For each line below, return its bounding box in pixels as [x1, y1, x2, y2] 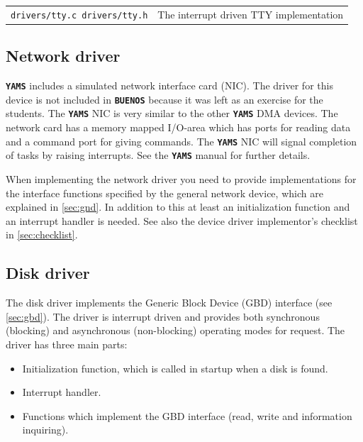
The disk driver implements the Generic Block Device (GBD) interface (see [6, 295, 333, 310]
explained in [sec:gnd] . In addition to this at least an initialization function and [6, 199, 350, 214]
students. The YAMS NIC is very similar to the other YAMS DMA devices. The [6, 106, 338, 121]
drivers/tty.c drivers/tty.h [11, 10, 148, 21]
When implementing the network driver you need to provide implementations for [6, 171, 357, 186]
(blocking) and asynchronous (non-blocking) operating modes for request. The [6, 323, 345, 338]
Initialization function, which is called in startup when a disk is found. [22, 360, 328, 375]
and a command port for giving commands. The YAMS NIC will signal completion [6, 133, 357, 148]
